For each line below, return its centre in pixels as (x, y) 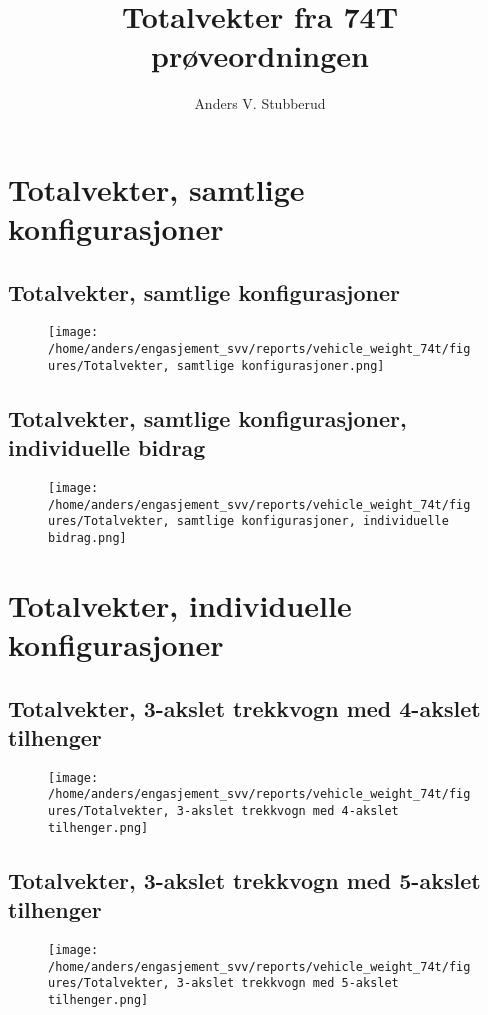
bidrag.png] (87, 538)
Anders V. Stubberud (260, 103)
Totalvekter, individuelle (180, 604)
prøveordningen (260, 55)
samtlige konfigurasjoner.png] (280, 365)
